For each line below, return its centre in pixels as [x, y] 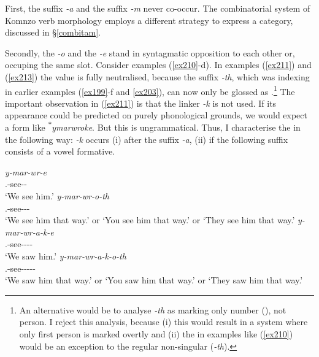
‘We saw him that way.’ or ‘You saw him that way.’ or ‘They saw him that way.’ [154, 280]
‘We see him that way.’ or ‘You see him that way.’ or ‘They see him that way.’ [150, 220]
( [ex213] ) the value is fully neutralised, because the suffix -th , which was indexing [157, 76]
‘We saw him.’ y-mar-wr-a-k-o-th [66, 255]
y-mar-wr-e [26, 171]
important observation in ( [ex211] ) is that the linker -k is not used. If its [141, 103]
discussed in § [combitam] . [53, 32]
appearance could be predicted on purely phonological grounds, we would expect [156, 115]
